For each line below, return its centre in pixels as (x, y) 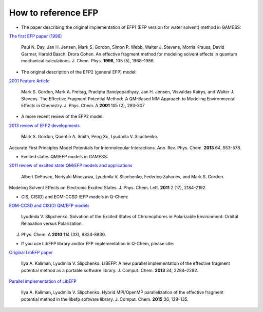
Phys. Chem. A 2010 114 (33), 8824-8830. (64, 235)
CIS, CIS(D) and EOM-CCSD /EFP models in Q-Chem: (75, 197)
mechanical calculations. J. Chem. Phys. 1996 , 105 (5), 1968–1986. (88, 61)
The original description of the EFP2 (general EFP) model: (79, 72)
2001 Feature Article (29, 81)
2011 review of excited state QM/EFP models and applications (71, 165)
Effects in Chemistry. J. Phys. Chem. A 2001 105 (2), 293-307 (83, 106)
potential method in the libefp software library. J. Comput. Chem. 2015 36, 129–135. (105, 299)
